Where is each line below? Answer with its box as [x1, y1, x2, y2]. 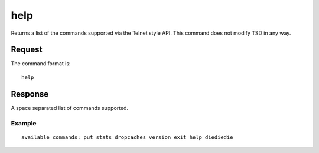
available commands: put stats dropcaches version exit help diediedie [21, 134, 233, 141]
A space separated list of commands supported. [11, 104, 129, 111]
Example [11, 119, 37, 127]
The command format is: [11, 60, 71, 67]
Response [11, 89, 49, 99]
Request [11, 45, 43, 55]
